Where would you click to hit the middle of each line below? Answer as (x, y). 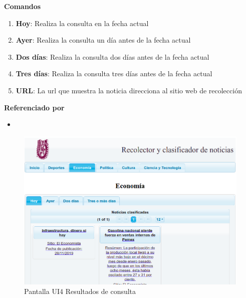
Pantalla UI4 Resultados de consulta (80, 291)
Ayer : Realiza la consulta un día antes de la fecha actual (103, 40)
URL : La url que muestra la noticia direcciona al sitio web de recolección (129, 90)
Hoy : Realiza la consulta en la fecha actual (82, 23)
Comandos (23, 6)
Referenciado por (34, 107)
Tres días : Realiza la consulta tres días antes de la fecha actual (114, 73)
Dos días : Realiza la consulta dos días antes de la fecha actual (112, 56)
